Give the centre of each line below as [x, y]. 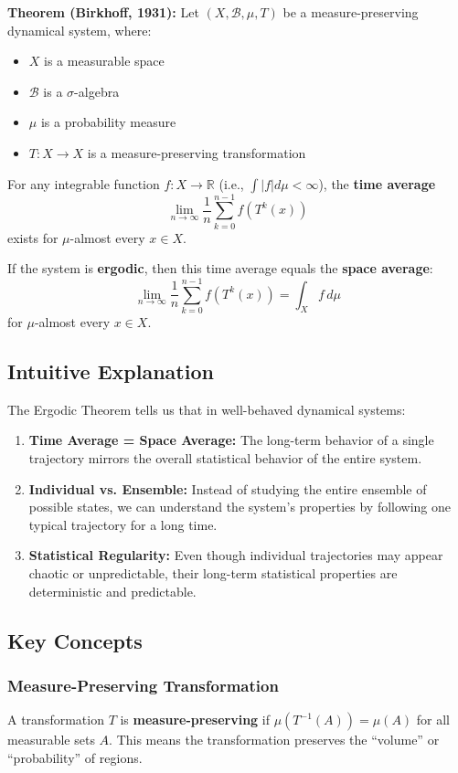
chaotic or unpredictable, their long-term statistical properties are [213, 572]
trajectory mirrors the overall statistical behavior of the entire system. [225, 457]
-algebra [97, 91]
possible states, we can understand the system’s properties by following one [240, 507]
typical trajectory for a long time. [123, 524]
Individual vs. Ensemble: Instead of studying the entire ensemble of [228, 488]
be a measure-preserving [351, 12]
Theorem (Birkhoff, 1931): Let [103, 12]
